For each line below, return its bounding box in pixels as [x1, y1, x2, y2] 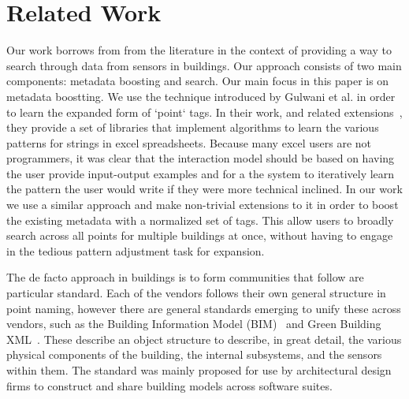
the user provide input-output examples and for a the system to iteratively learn [6, 165, 395, 181]
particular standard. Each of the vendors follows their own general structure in [6, 285, 386, 301]
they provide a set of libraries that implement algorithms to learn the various [6, 119, 379, 136]
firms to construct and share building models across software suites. [6, 377, 333, 393]
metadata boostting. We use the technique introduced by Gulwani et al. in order [6, 88, 396, 104]
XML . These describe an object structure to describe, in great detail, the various [6, 330, 402, 347]
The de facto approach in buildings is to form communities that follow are [6, 269, 364, 285]
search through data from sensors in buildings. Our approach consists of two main [6, 57, 402, 73]
